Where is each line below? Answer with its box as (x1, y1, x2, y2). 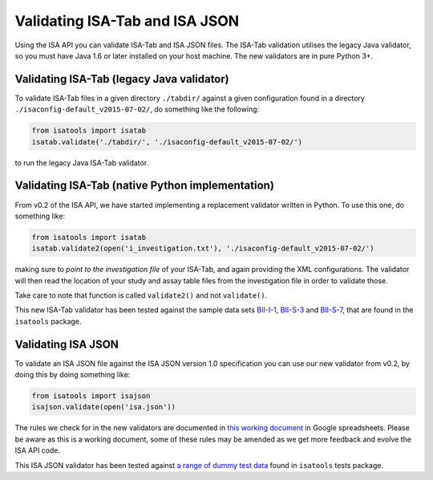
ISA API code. (14, 445, 60, 455)
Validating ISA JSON (14, 337, 119, 351)
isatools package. (14, 316, 82, 326)
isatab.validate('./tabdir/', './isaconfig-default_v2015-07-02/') (31, 137, 303, 146)
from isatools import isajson (31, 392, 151, 401)
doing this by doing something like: (14, 370, 131, 380)
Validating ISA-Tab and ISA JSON (14, 12, 240, 30)
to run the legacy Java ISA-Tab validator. (14, 157, 149, 168)
